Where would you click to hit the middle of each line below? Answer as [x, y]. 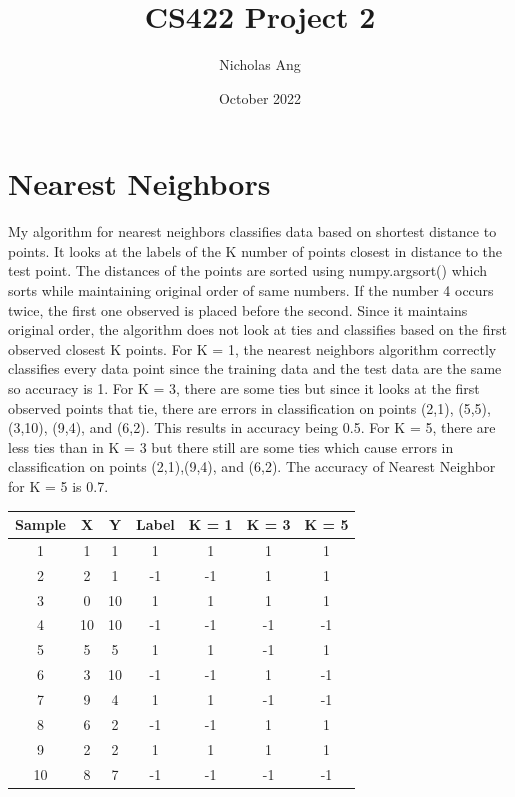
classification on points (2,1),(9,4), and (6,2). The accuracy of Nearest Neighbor [252, 466]
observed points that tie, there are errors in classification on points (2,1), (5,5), [249, 407]
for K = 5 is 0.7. [58, 485]
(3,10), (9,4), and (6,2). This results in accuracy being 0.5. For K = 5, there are [252, 427]
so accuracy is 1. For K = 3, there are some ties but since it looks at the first [244, 388]
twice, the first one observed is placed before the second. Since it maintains [238, 309]
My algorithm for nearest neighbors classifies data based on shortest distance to [252, 231]
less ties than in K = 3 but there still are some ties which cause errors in [231, 446]
